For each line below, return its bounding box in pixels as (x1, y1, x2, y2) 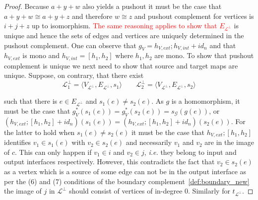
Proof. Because (4, 1, 49, 11)
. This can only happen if (15, 146, 92, 157)
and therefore (71, 10, 113, 21)
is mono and (22, 50, 60, 61)
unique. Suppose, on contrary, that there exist (4, 70, 144, 80)
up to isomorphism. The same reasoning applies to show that (32, 20, 217, 31)
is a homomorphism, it (171, 96, 240, 106)
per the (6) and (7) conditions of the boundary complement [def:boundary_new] (4, 176, 250, 186)
